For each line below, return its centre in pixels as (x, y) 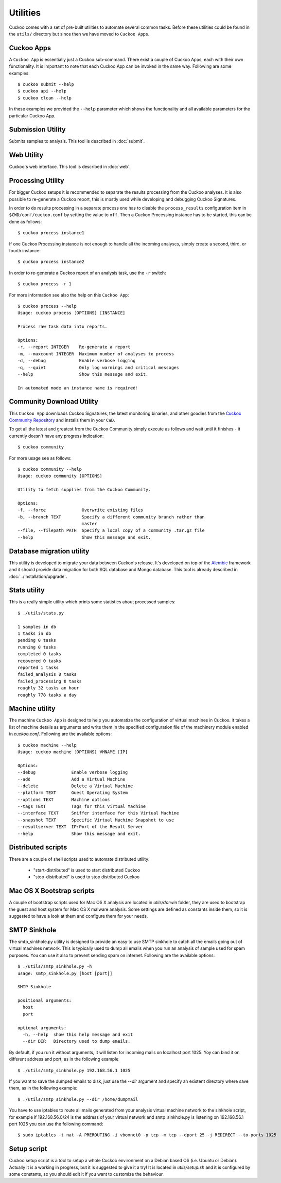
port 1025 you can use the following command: (56, 1124)
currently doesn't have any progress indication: (56, 436)
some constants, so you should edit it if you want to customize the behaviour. (86, 1174)
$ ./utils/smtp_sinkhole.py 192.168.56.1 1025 (74, 1070)
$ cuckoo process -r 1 (45, 284)
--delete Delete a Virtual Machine (75, 786)
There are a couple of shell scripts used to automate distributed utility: (79, 859)
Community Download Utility (54, 402)
